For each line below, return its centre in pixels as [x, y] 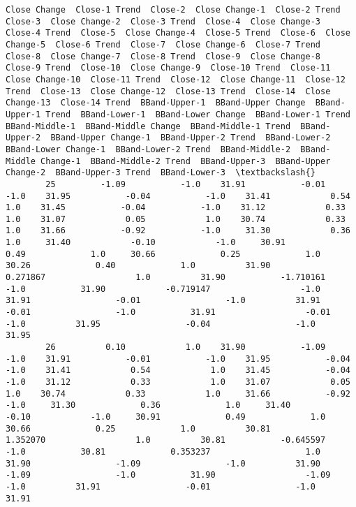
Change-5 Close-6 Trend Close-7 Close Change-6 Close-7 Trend [163, 44]
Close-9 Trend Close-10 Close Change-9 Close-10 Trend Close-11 [168, 68]
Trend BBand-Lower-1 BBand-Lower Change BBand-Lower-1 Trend [198, 114]
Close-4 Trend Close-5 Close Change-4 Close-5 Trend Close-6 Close [178, 33]
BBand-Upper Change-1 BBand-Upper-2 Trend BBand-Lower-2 [191, 138]
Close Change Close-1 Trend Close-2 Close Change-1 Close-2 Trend [173, 10]
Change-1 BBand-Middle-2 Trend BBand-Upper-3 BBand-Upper [186, 161]
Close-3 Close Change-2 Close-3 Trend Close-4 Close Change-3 [163, 21]
